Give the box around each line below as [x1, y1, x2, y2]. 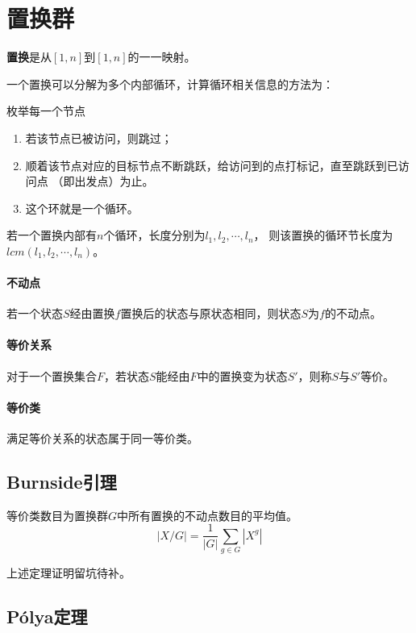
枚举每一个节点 [6, 102, 85, 119]
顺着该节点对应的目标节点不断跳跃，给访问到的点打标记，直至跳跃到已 [25, 156, 398, 173]
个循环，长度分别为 [103, 227, 206, 244]
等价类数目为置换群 [6, 506, 108, 523]
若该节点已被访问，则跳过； [25, 129, 173, 146]
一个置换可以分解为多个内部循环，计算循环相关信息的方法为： [6, 75, 334, 92]
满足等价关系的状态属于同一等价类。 [6, 430, 198, 447]
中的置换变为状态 [197, 367, 288, 384]
